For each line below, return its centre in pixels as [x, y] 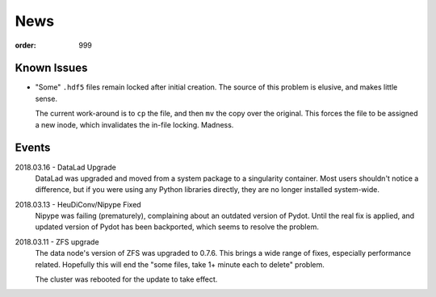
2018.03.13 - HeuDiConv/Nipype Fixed [78, 204]
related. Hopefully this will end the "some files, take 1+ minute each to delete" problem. [180, 264]
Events [33, 148]
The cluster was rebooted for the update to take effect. [126, 279]
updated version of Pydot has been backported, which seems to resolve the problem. [177, 227]
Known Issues [51, 68]
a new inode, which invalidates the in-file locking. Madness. [134, 124]
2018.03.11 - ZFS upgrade [57, 241]
